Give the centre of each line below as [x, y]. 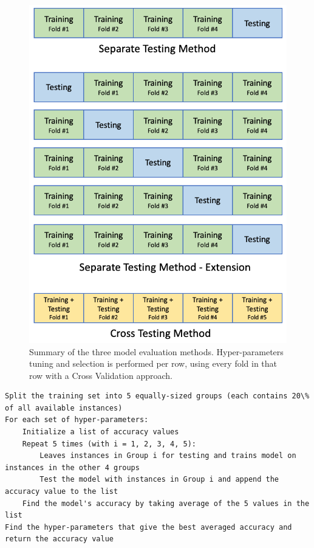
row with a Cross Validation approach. [101, 375]
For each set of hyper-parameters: [77, 420]
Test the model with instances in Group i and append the [159, 480]
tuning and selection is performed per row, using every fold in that [153, 363]
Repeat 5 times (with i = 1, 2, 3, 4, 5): [109, 444]
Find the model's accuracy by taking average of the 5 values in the [166, 503]
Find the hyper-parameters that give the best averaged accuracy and [148, 527]
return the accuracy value [59, 539]
